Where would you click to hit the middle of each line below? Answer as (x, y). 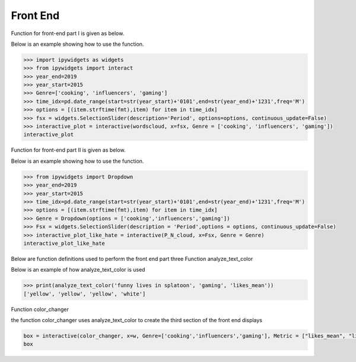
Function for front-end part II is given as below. (68, 150)
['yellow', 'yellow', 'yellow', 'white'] (85, 294)
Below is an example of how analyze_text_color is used (78, 270)
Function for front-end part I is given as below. (68, 33)
